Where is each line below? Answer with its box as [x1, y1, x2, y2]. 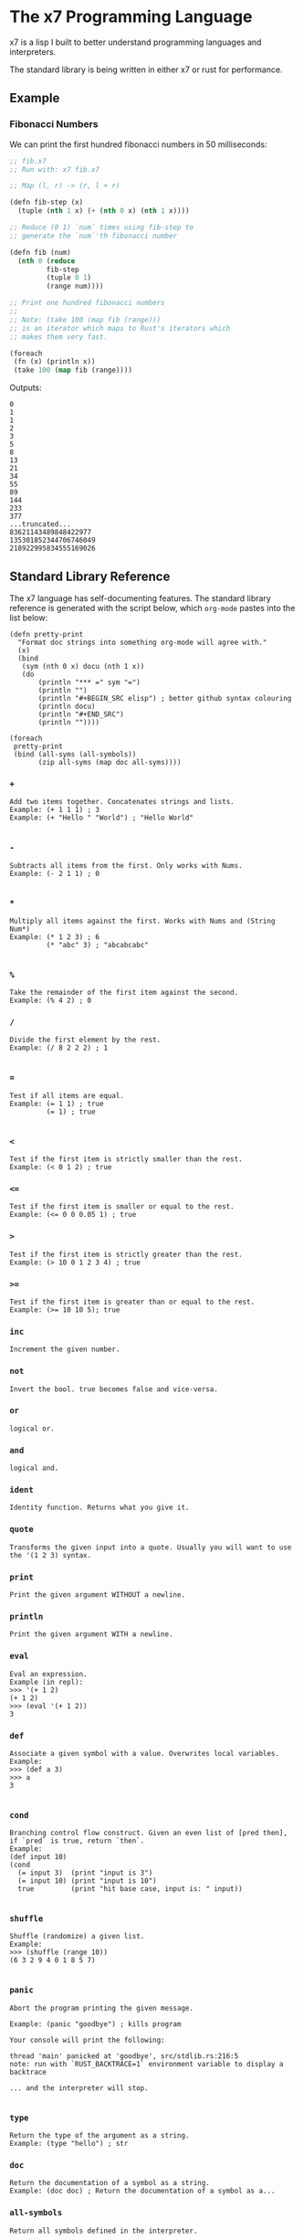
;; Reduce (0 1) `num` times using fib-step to [9, 223, 194, 232]
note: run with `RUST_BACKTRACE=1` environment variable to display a [9, 2059, 284, 2068]
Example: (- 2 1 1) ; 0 [9, 869, 100, 878]
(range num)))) [46, 281, 104, 291]
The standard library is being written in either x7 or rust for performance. [9, 64, 283, 75]
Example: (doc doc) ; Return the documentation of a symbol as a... [9, 2186, 276, 2196]
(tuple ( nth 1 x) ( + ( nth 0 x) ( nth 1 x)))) [17, 206, 190, 216]
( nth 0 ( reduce [17, 256, 76, 266]
